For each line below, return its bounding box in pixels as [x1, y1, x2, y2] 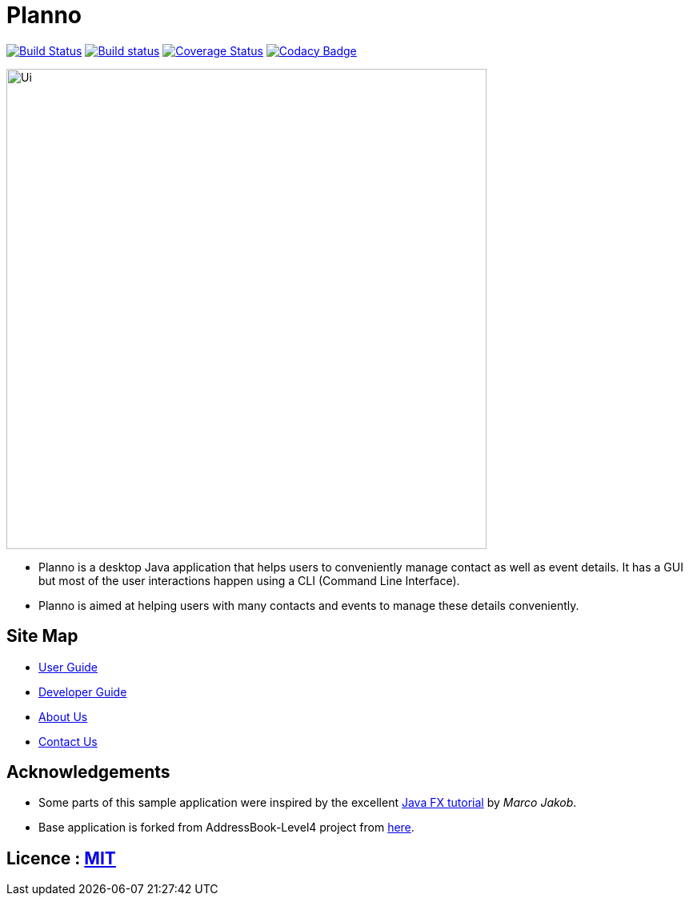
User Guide [38, 659, 98, 674]
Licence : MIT [6, 848, 116, 868]
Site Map [6, 626, 78, 647]
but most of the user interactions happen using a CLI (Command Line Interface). [38, 573, 460, 587]
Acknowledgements [6, 762, 170, 783]
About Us [38, 709, 88, 724]
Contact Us [38, 734, 98, 748]
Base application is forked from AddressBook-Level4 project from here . [38, 820, 415, 835]
